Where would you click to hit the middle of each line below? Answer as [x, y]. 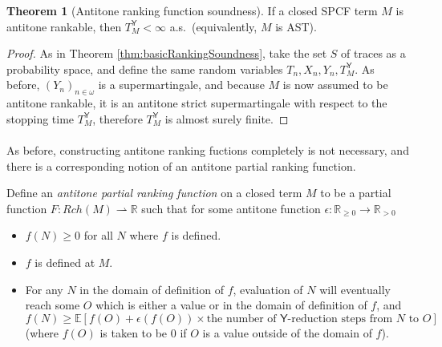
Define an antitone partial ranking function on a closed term [154, 193]
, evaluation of [268, 289]
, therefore [118, 118]
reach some [53, 305]
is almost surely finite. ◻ [227, 118]
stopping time [41, 118]
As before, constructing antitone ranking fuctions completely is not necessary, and [208, 149]
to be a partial [356, 193]
